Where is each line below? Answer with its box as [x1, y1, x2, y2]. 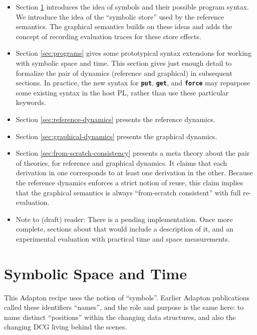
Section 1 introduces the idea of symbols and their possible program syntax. [16, 2, 249, 12]
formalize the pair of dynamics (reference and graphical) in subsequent [16, 67, 232, 78]
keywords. [16, 97, 46, 107]
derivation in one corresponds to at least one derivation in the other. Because [16, 167, 253, 178]
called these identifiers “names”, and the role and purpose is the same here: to [4, 302, 244, 312]
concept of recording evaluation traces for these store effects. [16, 31, 201, 41]
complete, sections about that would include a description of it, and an [16, 224, 233, 234]
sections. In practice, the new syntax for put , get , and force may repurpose [16, 77, 250, 88]
